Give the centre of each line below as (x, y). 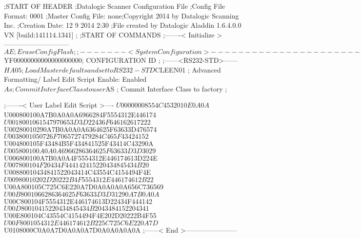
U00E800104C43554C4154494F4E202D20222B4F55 (80, 215)
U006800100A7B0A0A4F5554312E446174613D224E (81, 157)
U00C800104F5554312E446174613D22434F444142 (78, 201)
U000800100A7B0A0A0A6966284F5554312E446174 (80, 114)
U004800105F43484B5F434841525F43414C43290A (79, 143)
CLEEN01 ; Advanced (188, 69)
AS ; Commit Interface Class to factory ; (166, 88)
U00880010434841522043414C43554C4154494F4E (78, 172)
